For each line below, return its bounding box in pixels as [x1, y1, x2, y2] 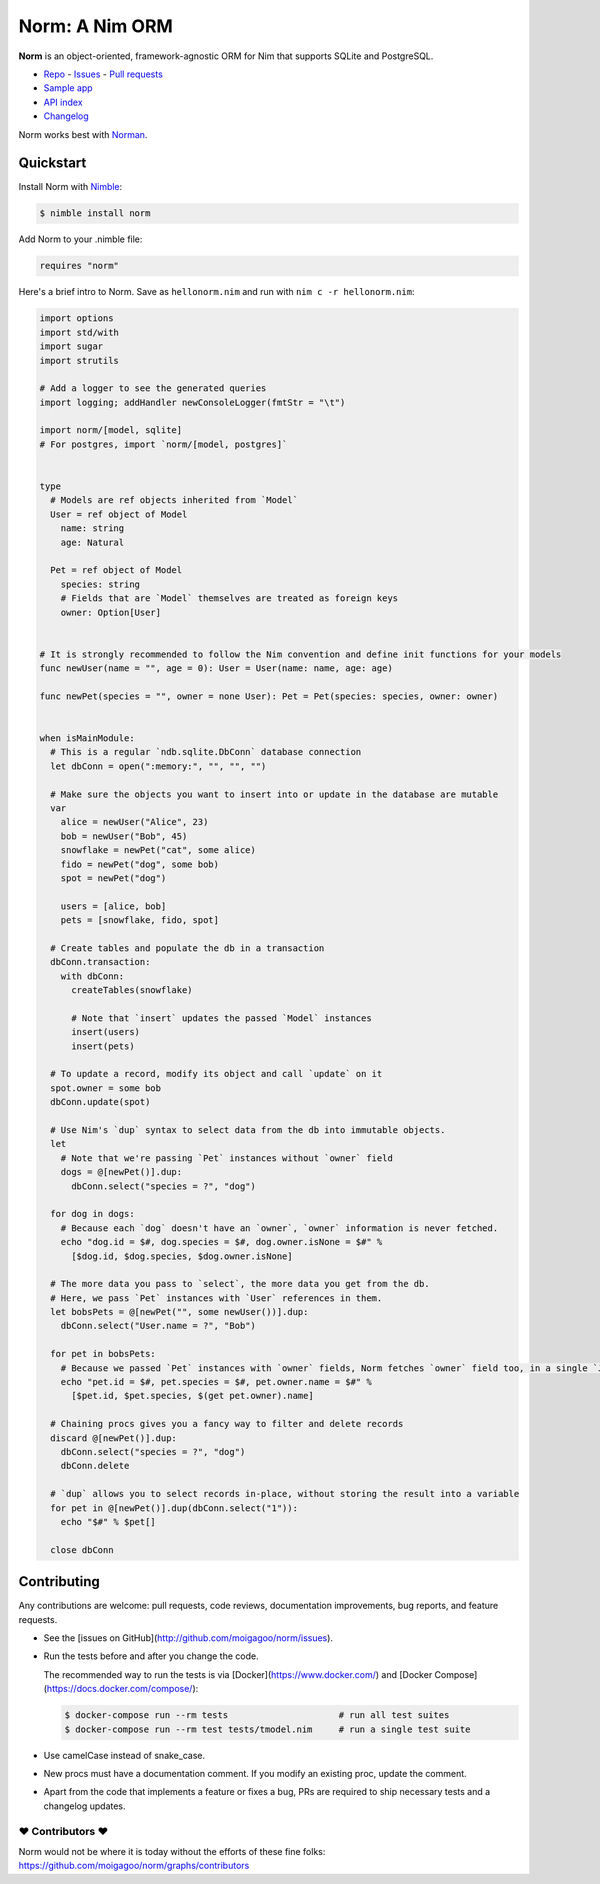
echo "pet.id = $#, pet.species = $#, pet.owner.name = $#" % [60, 1376, 372, 1388]
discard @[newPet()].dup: [50, 1432, 177, 1444]
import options [39, 313, 114, 324]
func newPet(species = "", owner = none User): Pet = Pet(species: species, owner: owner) [39, 690, 499, 702]
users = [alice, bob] [60, 900, 167, 912]
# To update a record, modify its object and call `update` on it [50, 1068, 383, 1080]
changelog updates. [43, 1800, 126, 1812]
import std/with [39, 326, 120, 338]
